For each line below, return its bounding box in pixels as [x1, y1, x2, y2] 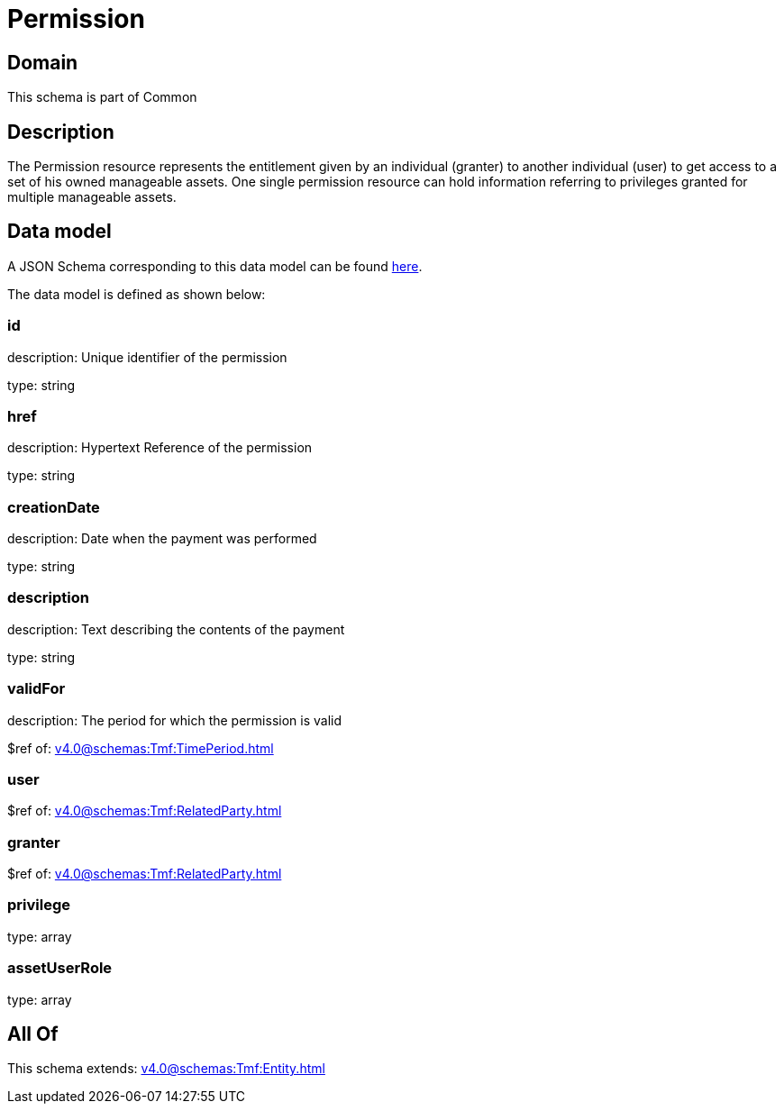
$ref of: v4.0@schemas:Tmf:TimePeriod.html [7, 740, 274, 756]
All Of [7, 1023, 59, 1046]
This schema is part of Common [7, 89, 197, 105]
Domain [7, 50, 78, 74]
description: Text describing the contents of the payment [7, 621, 345, 637]
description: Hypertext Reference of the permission [7, 440, 313, 456]
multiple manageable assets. [7, 189, 177, 205]
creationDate [7, 497, 100, 516]
